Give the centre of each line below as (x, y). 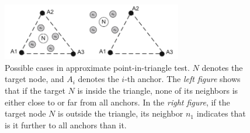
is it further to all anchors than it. (66, 125)
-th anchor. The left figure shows (183, 79)
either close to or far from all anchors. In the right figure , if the (117, 102)
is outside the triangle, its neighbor (121, 113)
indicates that (221, 113)
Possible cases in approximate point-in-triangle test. (97, 67)
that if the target (35, 90)
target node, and (34, 79)
